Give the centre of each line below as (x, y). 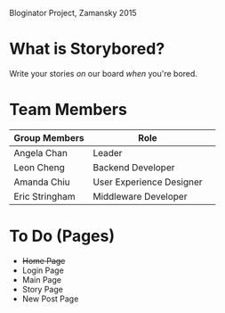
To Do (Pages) (62, 236)
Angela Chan (41, 152)
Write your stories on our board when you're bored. (104, 73)
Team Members (68, 110)
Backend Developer (134, 167)
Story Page (43, 289)
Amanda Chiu (42, 182)
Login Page (43, 270)
